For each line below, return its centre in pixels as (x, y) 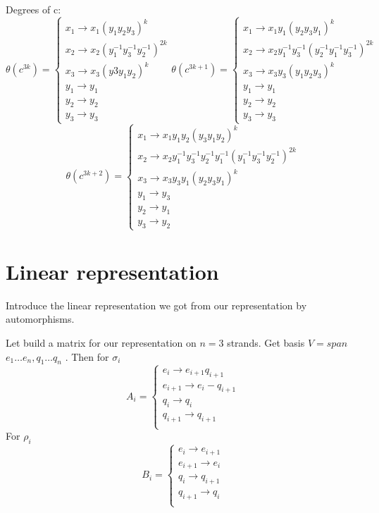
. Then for (87, 356)
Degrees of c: (33, 9)
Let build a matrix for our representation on (101, 343)
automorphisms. (40, 319)
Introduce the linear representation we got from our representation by (156, 305)
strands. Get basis (266, 343)
